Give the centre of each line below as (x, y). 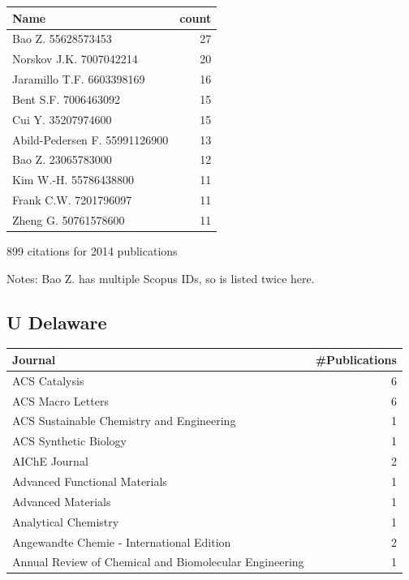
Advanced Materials (62, 501)
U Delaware (57, 322)
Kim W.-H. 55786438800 (73, 180)
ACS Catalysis (48, 380)
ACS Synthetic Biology (69, 441)
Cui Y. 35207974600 (62, 119)
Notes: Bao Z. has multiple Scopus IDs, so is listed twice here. (161, 278)
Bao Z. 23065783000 (62, 159)
